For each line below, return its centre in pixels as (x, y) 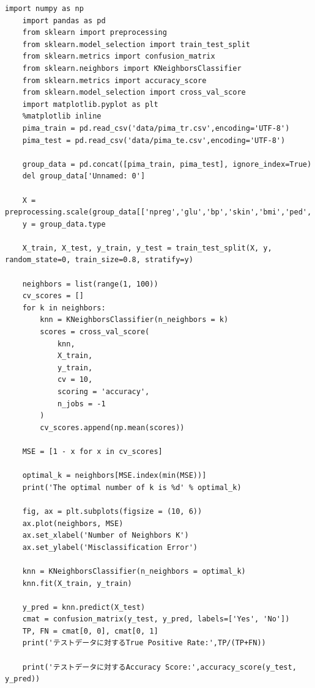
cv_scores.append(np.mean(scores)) (112, 427)
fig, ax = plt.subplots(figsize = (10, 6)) (112, 511)
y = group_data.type (64, 224)
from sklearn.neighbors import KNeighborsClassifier (132, 68)
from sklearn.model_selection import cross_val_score (134, 93)
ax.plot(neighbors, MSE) (73, 523)
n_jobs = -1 (81, 404)
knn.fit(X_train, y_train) (77, 583)
